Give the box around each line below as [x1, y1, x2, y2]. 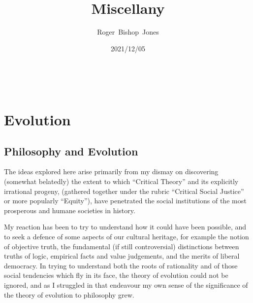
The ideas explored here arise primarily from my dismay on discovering [4, 166, 219, 177]
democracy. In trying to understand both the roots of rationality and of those [4, 260, 238, 270]
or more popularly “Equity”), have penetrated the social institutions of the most [4, 195, 247, 206]
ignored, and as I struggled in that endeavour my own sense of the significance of [4, 280, 248, 290]
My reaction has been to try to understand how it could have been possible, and [4, 222, 246, 232]
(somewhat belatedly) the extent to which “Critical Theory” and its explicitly [4, 176, 239, 187]
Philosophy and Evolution [4, 143, 138, 158]
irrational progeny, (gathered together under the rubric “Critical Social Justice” [4, 186, 244, 196]
